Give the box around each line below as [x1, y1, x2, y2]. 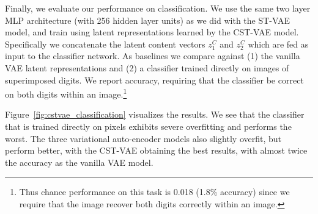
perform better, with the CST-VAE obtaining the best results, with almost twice [5, 144, 308, 157]
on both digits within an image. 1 [5, 86, 127, 100]
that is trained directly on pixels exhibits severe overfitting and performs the [5, 120, 292, 132]
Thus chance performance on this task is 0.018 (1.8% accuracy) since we [19, 185, 290, 198]
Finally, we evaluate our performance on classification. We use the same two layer [5, 2, 311, 14]
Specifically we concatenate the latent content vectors [5, 37, 205, 50]
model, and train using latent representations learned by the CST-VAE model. [5, 26, 299, 38]
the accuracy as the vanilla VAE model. [5, 155, 153, 168]
